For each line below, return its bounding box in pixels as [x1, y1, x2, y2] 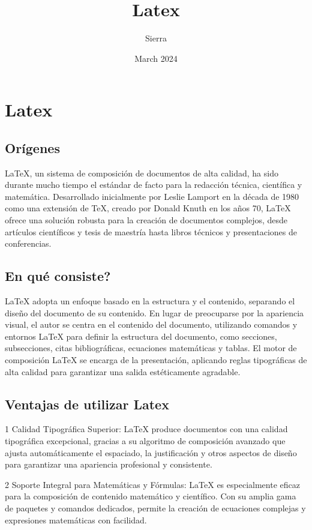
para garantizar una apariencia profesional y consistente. [5, 458, 212, 471]
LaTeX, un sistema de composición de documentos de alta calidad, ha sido [5, 166, 278, 179]
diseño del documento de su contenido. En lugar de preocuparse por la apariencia [5, 306, 304, 319]
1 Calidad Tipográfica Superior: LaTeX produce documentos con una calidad [5, 423, 288, 435]
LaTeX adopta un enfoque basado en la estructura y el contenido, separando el [5, 295, 295, 307]
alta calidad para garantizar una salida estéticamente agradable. [5, 365, 241, 378]
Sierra [145, 32, 167, 44]
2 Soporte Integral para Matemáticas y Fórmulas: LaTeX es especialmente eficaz [5, 478, 300, 490]
